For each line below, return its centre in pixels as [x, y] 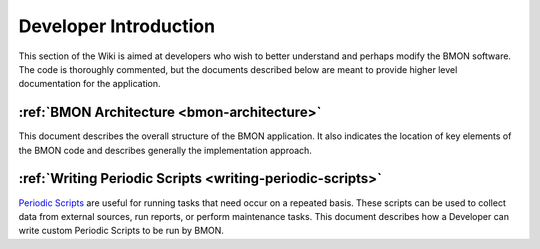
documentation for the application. [89, 84]
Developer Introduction [116, 26]
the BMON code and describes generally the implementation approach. [165, 150]
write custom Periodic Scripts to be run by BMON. [121, 231]
